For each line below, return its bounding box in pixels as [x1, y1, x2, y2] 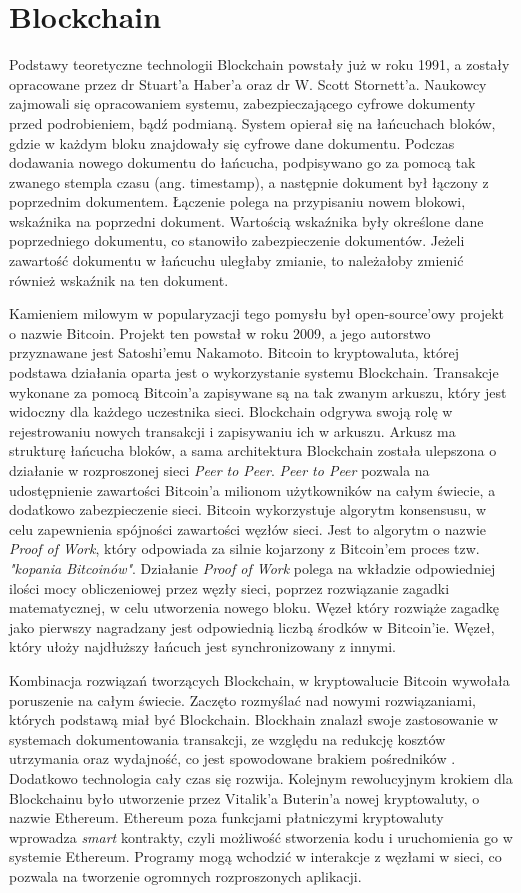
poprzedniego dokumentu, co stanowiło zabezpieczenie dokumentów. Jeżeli [9, 230, 465, 251]
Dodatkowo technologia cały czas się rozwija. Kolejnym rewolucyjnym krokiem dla [9, 767, 513, 788]
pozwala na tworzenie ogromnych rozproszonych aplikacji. [9, 865, 362, 886]
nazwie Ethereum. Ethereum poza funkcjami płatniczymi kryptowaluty [9, 807, 444, 828]
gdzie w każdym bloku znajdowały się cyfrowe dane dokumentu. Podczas [9, 132, 455, 153]
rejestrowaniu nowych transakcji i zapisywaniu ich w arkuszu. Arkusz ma [9, 420, 456, 441]
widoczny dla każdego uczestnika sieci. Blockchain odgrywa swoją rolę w [9, 401, 453, 422]
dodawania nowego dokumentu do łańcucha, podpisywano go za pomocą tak [9, 152, 476, 173]
